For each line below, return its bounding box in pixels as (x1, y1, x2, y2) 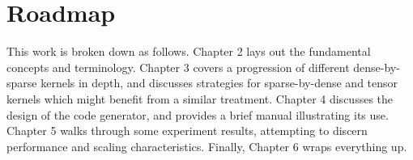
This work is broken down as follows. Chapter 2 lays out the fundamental (6, 43, 371, 60)
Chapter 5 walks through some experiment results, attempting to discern (6, 122, 368, 139)
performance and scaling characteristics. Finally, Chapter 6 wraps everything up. (6, 137, 407, 154)
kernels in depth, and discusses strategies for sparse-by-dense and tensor (40, 74, 398, 91)
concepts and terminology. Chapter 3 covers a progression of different (6, 58, 350, 75)
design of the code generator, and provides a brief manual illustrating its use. (6, 106, 389, 123)
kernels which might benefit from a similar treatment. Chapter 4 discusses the (6, 90, 394, 107)
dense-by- (353, 58, 400, 75)
